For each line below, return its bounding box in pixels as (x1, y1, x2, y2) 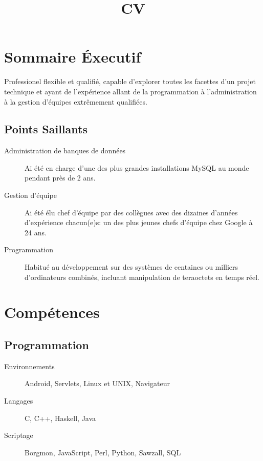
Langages (4, 395, 33, 406)
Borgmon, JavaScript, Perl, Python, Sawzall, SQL (25, 447, 181, 457)
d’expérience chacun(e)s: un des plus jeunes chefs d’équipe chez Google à (25, 217, 253, 228)
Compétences (4, 302, 100, 323)
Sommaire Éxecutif (4, 46, 141, 67)
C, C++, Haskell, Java (25, 412, 96, 423)
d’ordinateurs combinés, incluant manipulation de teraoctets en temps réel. (25, 271, 259, 282)
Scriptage (4, 430, 33, 440)
